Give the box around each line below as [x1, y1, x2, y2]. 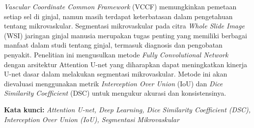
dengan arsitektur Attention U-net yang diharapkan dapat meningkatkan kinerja [4, 59, 247, 69]
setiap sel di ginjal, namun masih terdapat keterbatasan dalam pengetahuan [4, 11, 233, 21]
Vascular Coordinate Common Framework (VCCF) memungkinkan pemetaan [4, 1, 237, 11]
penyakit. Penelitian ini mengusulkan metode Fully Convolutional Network [4, 49, 228, 59]
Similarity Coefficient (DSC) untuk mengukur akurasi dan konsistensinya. [4, 88, 226, 98]
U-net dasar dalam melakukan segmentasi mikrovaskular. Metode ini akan [4, 69, 227, 79]
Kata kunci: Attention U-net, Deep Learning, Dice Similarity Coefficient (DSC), [4, 104, 251, 114]
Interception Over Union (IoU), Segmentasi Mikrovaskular [4, 114, 179, 124]
